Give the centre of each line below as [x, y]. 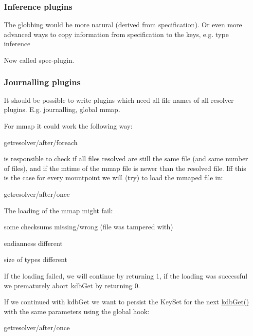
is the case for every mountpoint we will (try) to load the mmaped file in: [113, 177]
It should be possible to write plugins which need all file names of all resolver [119, 100]
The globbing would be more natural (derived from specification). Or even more [123, 25]
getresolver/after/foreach [41, 142]
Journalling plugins [42, 82]
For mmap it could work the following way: [68, 126]
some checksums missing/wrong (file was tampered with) [89, 227]
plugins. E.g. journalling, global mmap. [62, 109]
